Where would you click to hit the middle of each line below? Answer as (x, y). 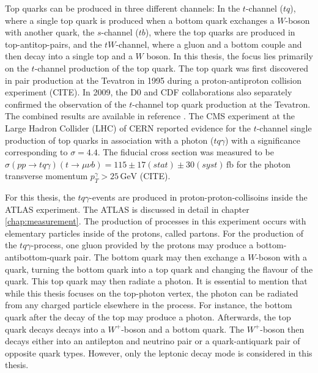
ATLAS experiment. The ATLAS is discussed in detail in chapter (127, 209)
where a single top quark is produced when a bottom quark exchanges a (140, 20)
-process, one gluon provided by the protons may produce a (142, 245)
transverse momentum (46, 176)
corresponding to (36, 152)
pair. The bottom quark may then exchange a (159, 257)
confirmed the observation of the (66, 104)
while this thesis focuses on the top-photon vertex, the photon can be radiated (152, 293)
